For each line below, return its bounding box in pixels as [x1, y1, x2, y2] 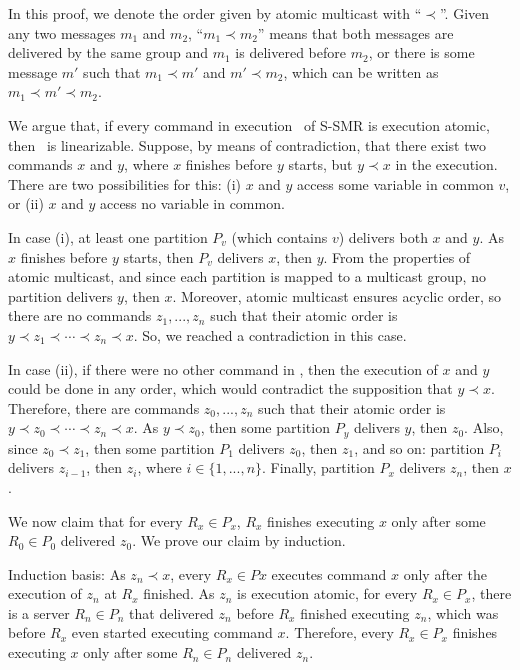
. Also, [464, 417, 504, 438]
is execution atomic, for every [237, 583, 418, 604]
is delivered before [235, 42, 346, 63]
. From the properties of [323, 246, 471, 267]
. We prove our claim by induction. [132, 530, 346, 551]
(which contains [231, 226, 328, 247]
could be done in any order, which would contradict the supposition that [8, 378, 453, 399]
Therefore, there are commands [8, 397, 200, 418]
